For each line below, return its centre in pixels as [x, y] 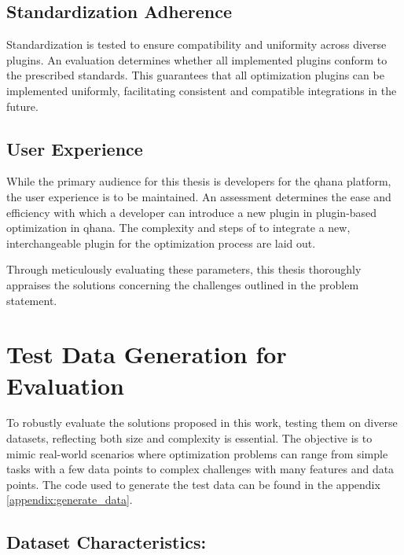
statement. [32, 300]
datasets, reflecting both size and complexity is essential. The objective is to [189, 438]
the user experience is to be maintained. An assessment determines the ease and [199, 196]
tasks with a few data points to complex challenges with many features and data [200, 469]
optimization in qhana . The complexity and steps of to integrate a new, [178, 228]
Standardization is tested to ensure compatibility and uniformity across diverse [196, 44]
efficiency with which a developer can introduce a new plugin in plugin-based [192, 212]
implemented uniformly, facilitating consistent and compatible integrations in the [202, 90]
